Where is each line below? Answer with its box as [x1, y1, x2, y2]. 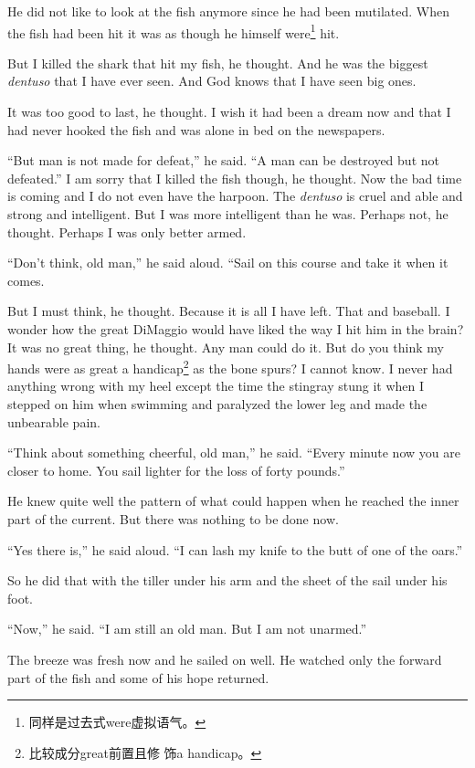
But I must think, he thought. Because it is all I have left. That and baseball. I [7, 301, 450, 321]
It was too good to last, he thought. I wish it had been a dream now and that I [7, 102, 451, 121]
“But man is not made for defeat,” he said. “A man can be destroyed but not [7, 151, 439, 170]
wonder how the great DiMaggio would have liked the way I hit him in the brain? [7, 319, 464, 338]
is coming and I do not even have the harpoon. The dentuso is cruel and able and [7, 186, 463, 205]
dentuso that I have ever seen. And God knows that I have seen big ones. [7, 71, 417, 90]
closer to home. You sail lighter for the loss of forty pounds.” [7, 460, 345, 479]
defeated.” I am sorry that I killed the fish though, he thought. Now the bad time [7, 168, 462, 187]
